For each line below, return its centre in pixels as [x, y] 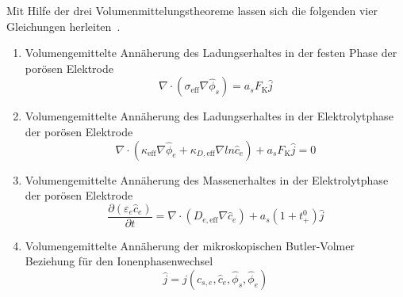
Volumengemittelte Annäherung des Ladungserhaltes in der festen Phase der [211, 53]
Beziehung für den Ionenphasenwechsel [119, 261]
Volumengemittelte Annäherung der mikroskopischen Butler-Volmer [190, 245]
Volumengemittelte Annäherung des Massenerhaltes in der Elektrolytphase [207, 179]
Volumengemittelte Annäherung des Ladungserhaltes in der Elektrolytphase [209, 116]
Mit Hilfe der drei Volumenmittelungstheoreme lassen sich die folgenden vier [192, 10]
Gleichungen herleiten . [63, 26]
